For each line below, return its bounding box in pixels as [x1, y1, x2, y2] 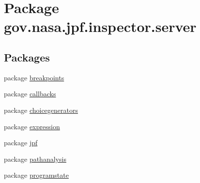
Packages [4, 49, 50, 64]
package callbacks [4, 89, 56, 99]
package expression [4, 121, 60, 131]
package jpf [4, 137, 38, 148]
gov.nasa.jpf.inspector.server [4, 16, 197, 36]
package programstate [4, 170, 69, 180]
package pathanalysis [4, 153, 66, 164]
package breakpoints [4, 72, 64, 82]
